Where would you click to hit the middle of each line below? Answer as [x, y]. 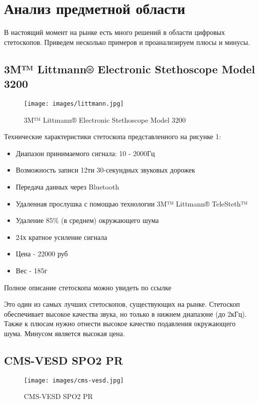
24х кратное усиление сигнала [62, 237]
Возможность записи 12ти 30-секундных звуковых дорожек [105, 170]
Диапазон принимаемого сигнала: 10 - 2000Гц [85, 153]
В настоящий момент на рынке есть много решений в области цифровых [115, 32]
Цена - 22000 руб [42, 254]
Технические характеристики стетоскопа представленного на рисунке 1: [113, 136]
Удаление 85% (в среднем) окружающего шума [87, 220]
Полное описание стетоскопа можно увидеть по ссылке [88, 287]
